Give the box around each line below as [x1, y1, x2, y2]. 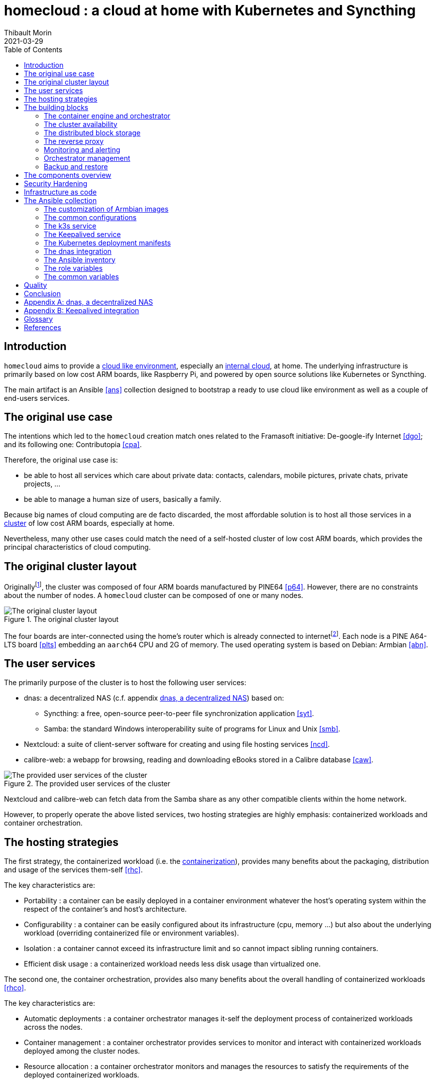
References [24, 323, 61, 332]
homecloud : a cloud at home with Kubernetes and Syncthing [4, 2, 416, 19]
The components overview [24, 170, 111, 179]
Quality [24, 280, 47, 289]
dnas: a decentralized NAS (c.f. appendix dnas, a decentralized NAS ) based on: [24, 694, 284, 703]
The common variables [44, 272, 119, 281]
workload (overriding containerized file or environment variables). [24, 929, 239, 938]
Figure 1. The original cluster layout [4, 614, 119, 623]
